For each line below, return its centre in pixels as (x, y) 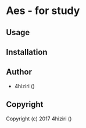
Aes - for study (43, 11)
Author (19, 72)
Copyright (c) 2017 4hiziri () (39, 119)
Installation (27, 52)
